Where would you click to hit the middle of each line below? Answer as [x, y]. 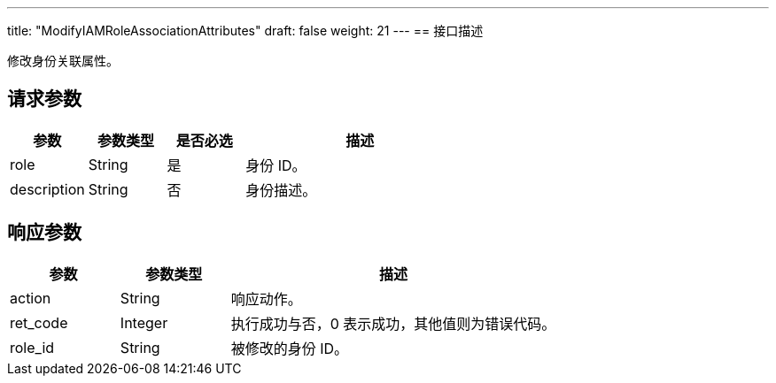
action [31, 298]
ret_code [39, 322]
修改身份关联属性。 [63, 61]
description [47, 189]
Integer [144, 322]
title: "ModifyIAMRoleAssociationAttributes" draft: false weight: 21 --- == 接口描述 [245, 31]
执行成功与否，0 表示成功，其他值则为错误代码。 [393, 323]
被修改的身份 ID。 [290, 348]
